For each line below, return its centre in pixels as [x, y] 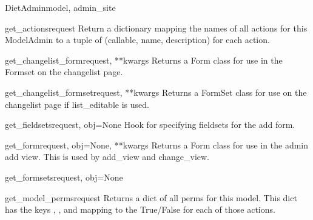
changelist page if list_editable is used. [77, 104]
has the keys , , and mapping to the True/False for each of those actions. [140, 209]
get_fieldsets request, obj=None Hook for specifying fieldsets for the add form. [150, 125]
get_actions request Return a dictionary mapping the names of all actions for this [156, 28]
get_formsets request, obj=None [64, 177]
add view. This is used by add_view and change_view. [107, 157]
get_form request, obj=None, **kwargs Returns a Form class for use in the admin [157, 145]
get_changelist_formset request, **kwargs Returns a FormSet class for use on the [156, 92]
